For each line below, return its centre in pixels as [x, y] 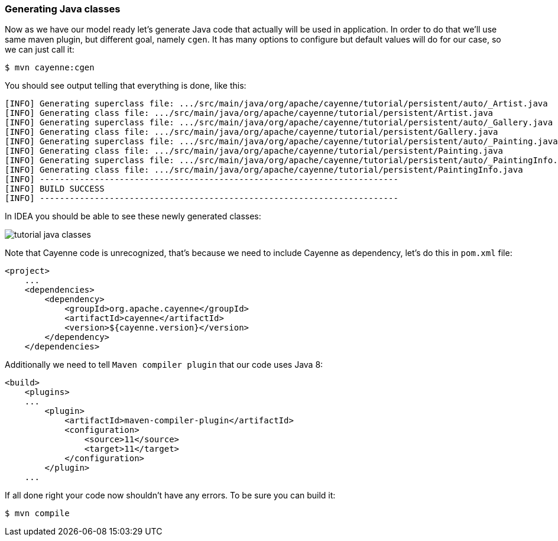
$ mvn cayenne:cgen [50, 68]
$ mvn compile [37, 514]
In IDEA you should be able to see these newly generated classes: [133, 216]
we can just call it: [40, 50]
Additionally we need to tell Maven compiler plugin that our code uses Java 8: [164, 365]
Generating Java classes [63, 9]
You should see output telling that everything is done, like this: [126, 86]
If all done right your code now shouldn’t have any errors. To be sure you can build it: [170, 495]
